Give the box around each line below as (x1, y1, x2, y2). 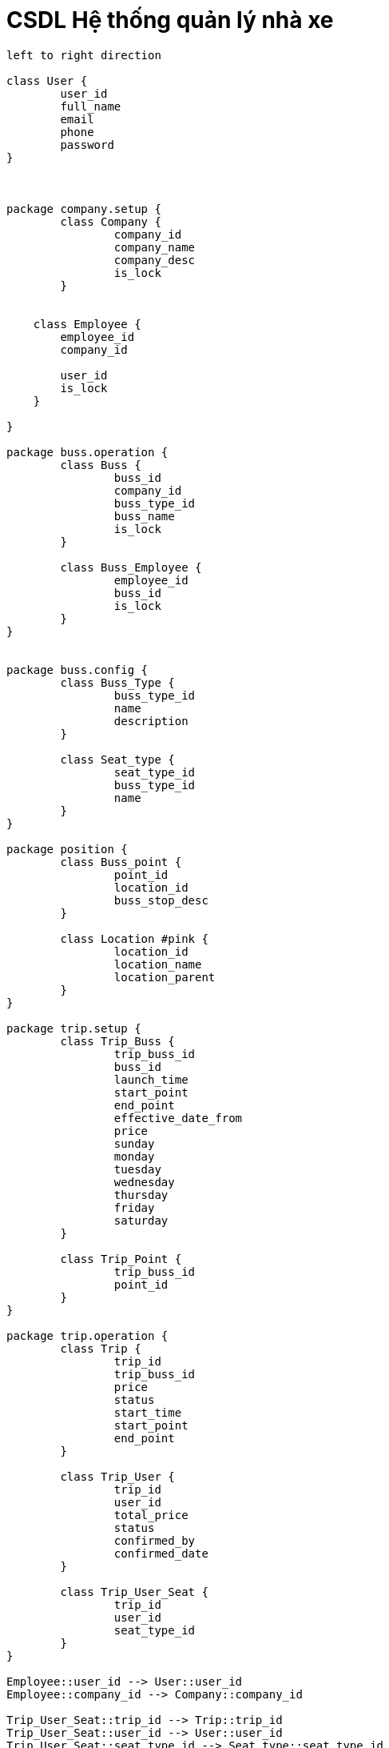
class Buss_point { (60, 855, 182, 868)
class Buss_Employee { (60, 560, 202, 574)
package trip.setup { (6, 1021, 141, 1035)
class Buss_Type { (60, 676, 175, 689)
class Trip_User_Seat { (60, 1585, 208, 1598)
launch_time (113, 1072, 189, 1086)
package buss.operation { (6, 445, 169, 459)
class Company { (60, 214, 161, 228)
